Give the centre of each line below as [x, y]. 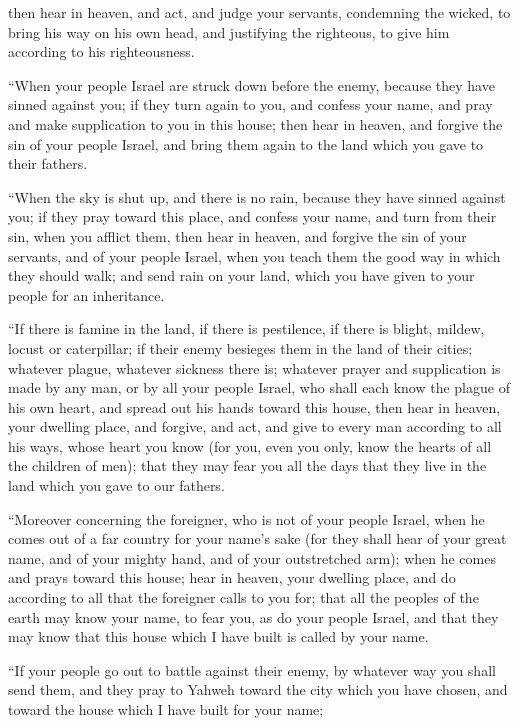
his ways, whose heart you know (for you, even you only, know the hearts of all [250, 445]
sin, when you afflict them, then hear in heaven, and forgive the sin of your [237, 235]
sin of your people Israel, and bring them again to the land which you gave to [246, 143]
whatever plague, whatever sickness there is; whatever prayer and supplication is [254, 367]
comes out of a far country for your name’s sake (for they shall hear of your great [257, 538]
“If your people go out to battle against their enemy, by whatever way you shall [252, 669]
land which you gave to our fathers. [116, 485]
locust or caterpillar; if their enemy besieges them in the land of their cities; [240, 347]
